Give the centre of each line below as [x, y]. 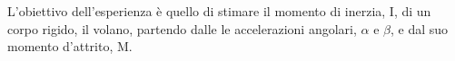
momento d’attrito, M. [70, 46]
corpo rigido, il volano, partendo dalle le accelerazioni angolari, [182, 28]
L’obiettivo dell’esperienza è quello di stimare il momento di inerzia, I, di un [219, 11]
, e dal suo [419, 28]
